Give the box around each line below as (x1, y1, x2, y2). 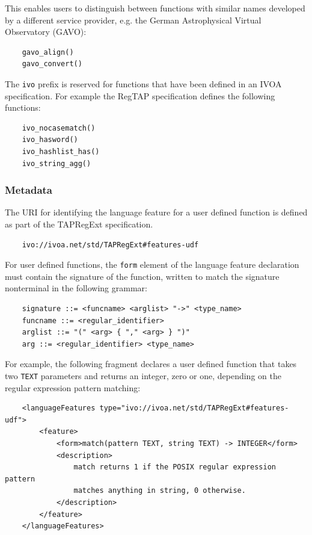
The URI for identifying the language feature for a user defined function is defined (5, 206, 308, 218)
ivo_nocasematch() (22, 123, 96, 132)
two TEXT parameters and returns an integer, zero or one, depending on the (5, 370, 281, 382)
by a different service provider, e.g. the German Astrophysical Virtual (5, 13, 262, 26)
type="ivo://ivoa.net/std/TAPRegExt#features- (99, 404, 289, 413)
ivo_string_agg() (22, 159, 91, 168)
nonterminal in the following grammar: (5, 282, 147, 294)
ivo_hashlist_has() (22, 147, 100, 156)
